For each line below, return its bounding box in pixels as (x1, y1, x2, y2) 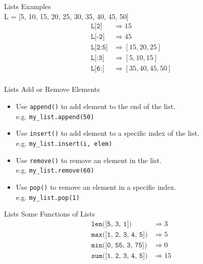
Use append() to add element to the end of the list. (16, 100, 176, 111)
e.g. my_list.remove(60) (16, 165, 94, 175)
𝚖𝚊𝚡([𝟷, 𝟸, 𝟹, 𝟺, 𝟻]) (91, 231, 148, 238)
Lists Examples (4, 1, 51, 11)
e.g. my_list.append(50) (16, 111, 94, 121)
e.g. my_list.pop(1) (16, 191, 80, 202)
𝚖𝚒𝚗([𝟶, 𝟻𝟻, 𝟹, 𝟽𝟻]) (91, 241, 147, 249)
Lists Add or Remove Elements (4, 84, 100, 94)
